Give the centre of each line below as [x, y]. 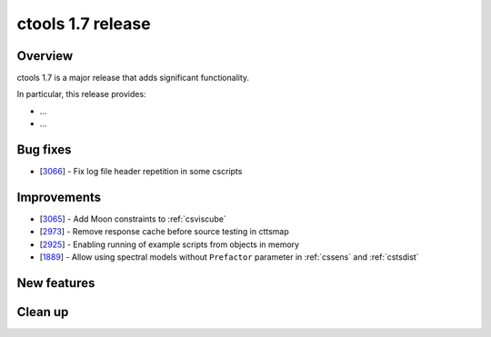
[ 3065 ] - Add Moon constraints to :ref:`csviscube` [133, 219]
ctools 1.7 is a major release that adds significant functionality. [133, 78]
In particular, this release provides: [81, 94]
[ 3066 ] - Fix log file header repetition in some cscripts [141, 172]
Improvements [59, 197]
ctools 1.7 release [84, 24]
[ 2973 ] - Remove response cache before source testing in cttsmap [165, 232]
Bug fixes [44, 150]
